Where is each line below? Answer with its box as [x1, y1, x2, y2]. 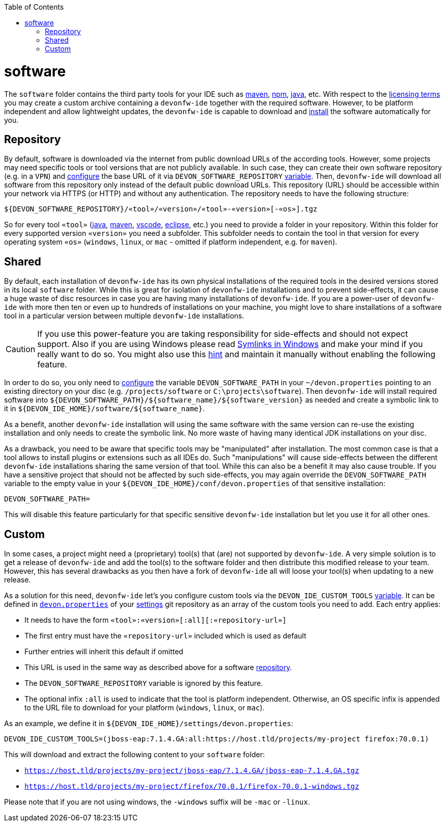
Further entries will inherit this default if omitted [24, 647, 183, 656]
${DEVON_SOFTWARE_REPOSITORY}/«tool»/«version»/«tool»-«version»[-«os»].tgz [4, 205, 318, 214]
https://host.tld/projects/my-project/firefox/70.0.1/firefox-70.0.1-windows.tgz [24, 782, 359, 791]
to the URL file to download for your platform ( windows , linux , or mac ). [24, 703, 265, 712]
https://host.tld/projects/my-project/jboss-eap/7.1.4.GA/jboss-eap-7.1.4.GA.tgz [24, 766, 359, 775]
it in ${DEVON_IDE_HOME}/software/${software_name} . [4, 404, 205, 413]
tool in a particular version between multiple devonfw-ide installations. [4, 311, 244, 321]
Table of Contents [4, 3, 64, 11]
